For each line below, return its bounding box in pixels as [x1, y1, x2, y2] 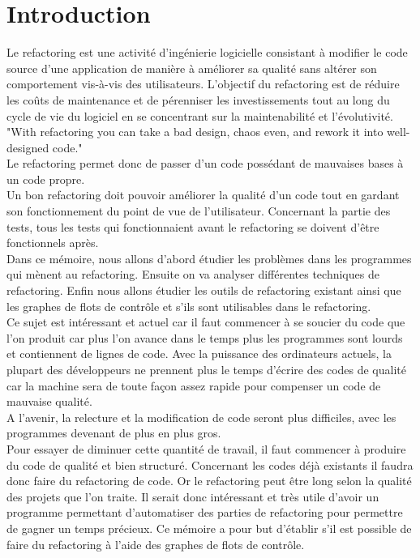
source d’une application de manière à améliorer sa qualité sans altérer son [6, 59, 377, 76]
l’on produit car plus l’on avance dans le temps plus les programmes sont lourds [6, 329, 403, 346]
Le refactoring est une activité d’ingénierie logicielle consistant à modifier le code [6, 44, 408, 61]
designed [6, 138, 49, 155]
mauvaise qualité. [6, 393, 92, 410]
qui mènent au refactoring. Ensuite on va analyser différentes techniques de [6, 266, 379, 283]
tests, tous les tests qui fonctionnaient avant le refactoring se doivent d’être [6, 218, 379, 235]
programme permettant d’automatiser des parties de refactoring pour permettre [6, 504, 403, 521]
